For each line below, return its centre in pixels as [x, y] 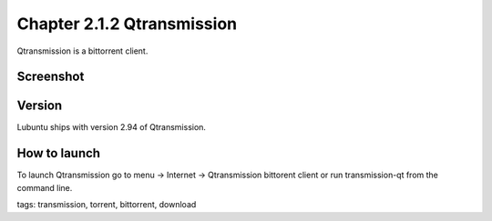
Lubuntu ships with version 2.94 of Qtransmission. [112, 127]
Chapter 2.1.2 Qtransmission [127, 24]
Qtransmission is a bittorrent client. [82, 51]
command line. [45, 187]
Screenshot [51, 77]
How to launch [58, 153]
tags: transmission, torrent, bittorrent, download [107, 205]
